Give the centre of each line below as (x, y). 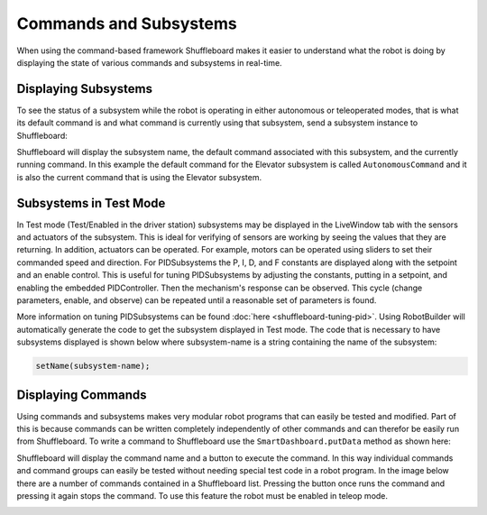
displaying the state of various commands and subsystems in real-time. (150, 62)
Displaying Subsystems (85, 89)
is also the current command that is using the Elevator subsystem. (139, 177)
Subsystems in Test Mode (91, 203)
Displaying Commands (82, 395)
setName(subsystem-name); (93, 366)
